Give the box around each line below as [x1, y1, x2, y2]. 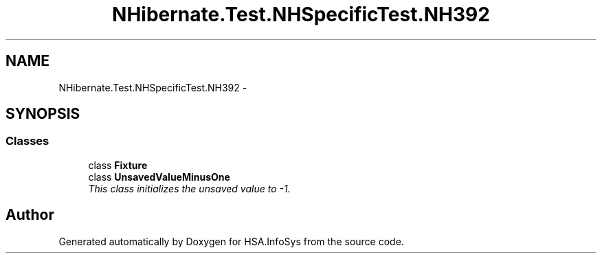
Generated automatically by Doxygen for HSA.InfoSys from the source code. [58, 235, 404, 247]
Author [5, 206, 54, 224]
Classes [5, 134, 49, 148]
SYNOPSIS [5, 105, 80, 123]
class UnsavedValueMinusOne [88, 170, 230, 183]
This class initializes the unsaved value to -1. [88, 182, 291, 194]
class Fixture [88, 159, 148, 171]
